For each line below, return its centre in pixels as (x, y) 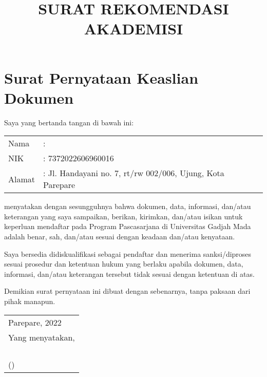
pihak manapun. (30, 301)
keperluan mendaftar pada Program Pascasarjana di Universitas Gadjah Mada (128, 226)
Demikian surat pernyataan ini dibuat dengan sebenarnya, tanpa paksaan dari (127, 291)
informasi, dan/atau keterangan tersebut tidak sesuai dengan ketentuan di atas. (129, 274)
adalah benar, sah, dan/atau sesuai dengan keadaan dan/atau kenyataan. (120, 237)
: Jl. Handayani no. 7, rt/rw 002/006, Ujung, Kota (134, 173)
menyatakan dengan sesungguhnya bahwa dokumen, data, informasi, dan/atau (128, 206)
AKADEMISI (133, 29)
